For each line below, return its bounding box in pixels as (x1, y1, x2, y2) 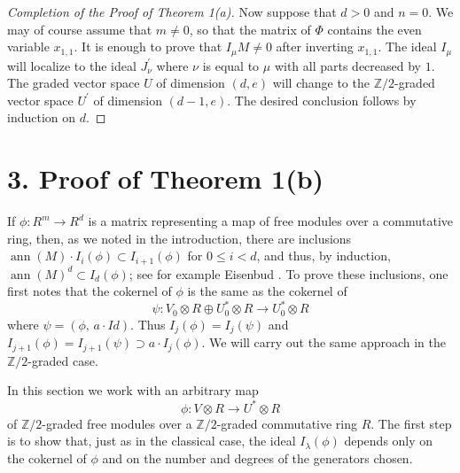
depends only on (344, 431, 433, 450)
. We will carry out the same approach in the (201, 333, 446, 352)
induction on (7, 108, 76, 127)
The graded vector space (7, 74, 140, 92)
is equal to (202, 56, 260, 74)
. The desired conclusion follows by (227, 90, 417, 109)
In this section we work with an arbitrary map (7, 381, 259, 399)
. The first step (370, 414, 452, 432)
